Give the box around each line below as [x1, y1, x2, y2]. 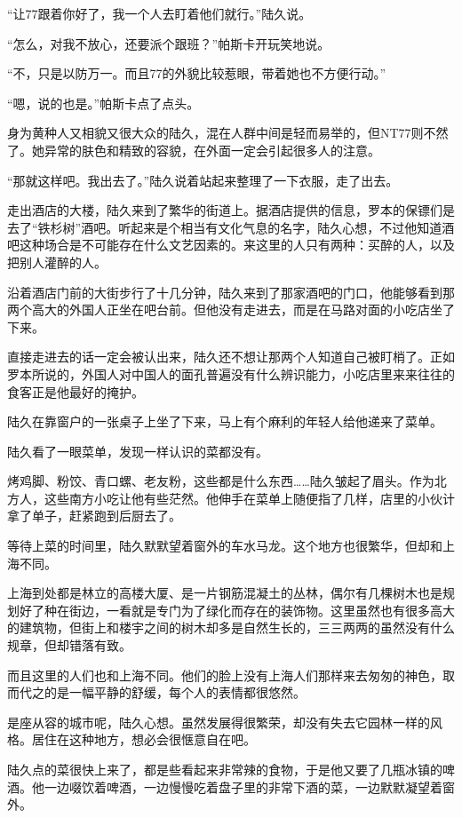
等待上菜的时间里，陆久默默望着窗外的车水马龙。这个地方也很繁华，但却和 [7, 536, 442, 555]
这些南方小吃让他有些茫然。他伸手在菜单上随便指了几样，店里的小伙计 [44, 488, 455, 507]
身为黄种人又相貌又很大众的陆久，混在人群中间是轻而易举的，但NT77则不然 [7, 123, 449, 142]
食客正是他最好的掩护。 [7, 382, 144, 401]
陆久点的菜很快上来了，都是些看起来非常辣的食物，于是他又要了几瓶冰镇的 [7, 760, 442, 778]
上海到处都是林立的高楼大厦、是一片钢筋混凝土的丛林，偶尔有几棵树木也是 [7, 584, 442, 602]
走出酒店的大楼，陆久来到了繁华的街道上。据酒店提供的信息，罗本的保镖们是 [7, 201, 455, 219]
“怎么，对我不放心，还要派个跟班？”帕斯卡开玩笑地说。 [7, 34, 331, 52]
